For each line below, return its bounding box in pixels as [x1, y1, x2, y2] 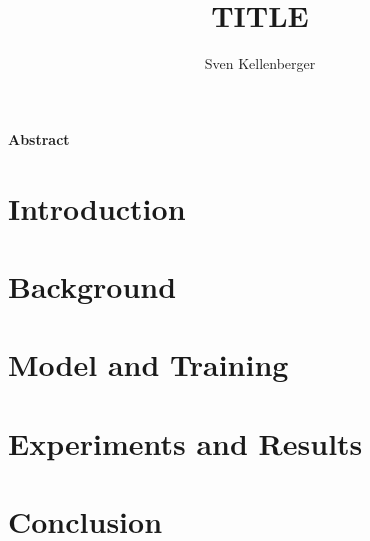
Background [8, 265, 177, 306]
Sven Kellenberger [204, 53, 316, 74]
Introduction [8, 187, 186, 228]
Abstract [8, 128, 70, 149]
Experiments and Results [8, 422, 363, 463]
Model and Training [8, 344, 289, 385]
